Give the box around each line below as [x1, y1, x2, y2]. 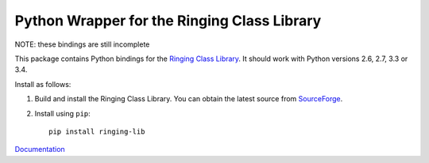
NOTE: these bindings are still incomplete [14, 40, 150, 49]
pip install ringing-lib [48, 127, 145, 136]
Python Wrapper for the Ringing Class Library [14, 12, 322, 29]
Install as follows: [14, 79, 71, 89]
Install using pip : [34, 108, 91, 118]
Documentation [14, 145, 65, 154]
